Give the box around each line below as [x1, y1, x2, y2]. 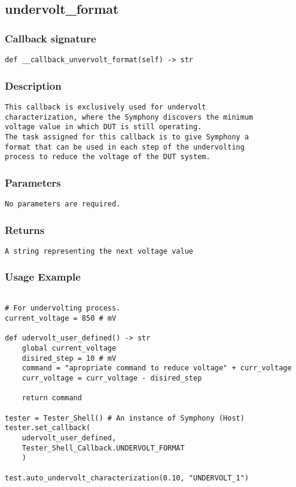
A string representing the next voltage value [5, 246, 193, 255]
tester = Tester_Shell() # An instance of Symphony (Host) [5, 413, 245, 422]
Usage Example [5, 269, 81, 284]
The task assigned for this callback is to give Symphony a [5, 132, 249, 141]
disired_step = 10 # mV [22, 354, 117, 363]
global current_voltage [22, 344, 117, 353]
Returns [5, 222, 45, 237]
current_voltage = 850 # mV [5, 314, 117, 323]
